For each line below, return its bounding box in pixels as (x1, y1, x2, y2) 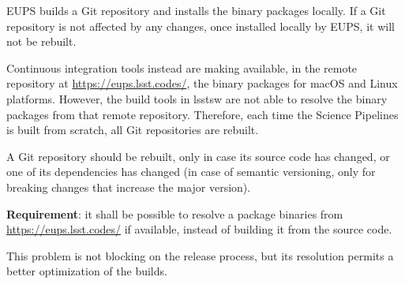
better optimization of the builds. (6, 263, 167, 279)
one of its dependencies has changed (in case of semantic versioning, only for (6, 163, 376, 180)
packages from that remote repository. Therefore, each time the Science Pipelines (6, 106, 399, 122)
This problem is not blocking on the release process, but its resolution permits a (6, 247, 394, 263)
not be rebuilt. (6, 33, 77, 50)
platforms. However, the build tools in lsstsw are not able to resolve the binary (6, 90, 388, 106)
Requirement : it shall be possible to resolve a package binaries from (6, 205, 343, 222)
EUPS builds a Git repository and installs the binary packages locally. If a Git (6, 2, 386, 18)
